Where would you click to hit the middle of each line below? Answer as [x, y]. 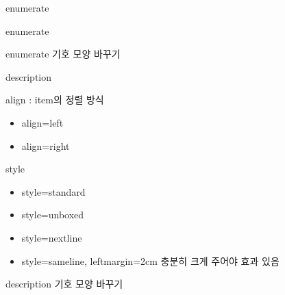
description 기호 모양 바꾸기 [64, 284]
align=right [46, 145]
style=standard [53, 191]
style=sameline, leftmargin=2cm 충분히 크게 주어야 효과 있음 [150, 260]
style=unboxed [53, 215]
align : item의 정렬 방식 [55, 100]
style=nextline [52, 237]
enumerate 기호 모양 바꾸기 [63, 54]
